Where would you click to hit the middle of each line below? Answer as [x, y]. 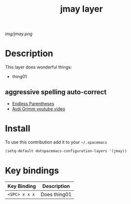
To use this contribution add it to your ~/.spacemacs [56, 142]
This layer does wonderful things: [38, 67]
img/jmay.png [19, 34]
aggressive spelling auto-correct [56, 92]
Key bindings [32, 171]
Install [18, 129]
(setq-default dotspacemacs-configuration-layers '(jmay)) [66, 151]
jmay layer [82, 9]
